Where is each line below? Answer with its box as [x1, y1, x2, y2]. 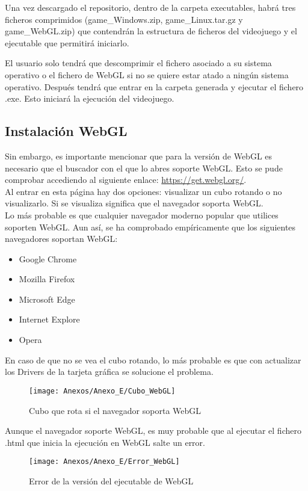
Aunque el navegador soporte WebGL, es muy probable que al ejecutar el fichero [5, 424, 301, 437]
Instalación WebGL [5, 122, 128, 140]
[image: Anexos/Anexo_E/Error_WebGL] [29, 457, 180, 466]
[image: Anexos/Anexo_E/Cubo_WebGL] [29, 386, 176, 395]
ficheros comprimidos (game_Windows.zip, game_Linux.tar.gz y [5, 13, 243, 25]
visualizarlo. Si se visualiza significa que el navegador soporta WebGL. [5, 197, 263, 209]
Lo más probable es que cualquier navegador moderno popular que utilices [5, 208, 279, 221]
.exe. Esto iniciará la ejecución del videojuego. [5, 92, 174, 105]
